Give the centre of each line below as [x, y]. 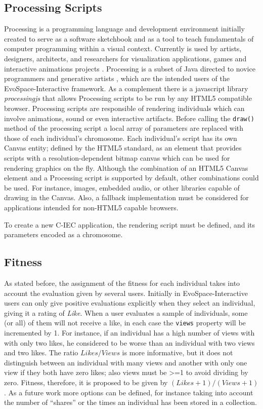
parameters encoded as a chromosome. [63, 234]
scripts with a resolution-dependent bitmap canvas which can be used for [117, 157]
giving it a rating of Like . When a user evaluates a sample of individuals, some [126, 312]
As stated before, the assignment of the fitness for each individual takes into [122, 283]
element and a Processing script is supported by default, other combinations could [131, 178]
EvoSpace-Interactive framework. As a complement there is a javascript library [126, 88]
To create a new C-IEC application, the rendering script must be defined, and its [130, 224]
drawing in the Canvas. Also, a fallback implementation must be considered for [126, 197]
